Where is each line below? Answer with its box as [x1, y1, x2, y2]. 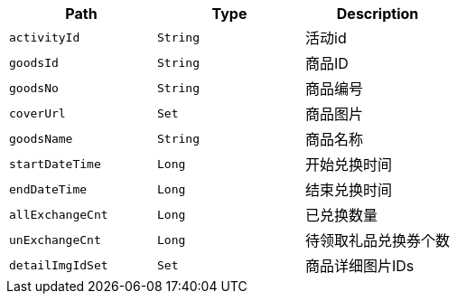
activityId [9, 30, 80, 44]
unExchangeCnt [9, 232, 101, 247]
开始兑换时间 [305, 155, 393, 174]
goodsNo [9, 80, 59, 95]
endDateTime [9, 182, 88, 196]
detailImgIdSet [9, 258, 108, 272]
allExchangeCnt [9, 207, 108, 221]
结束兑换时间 [305, 181, 393, 199]
